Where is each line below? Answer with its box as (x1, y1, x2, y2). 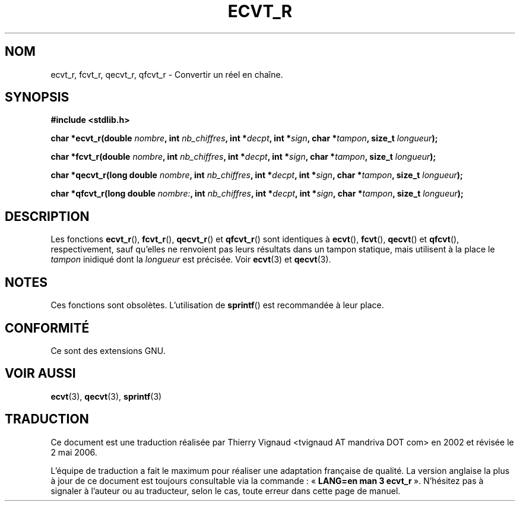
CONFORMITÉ (5, 320, 90, 336)
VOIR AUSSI (5, 366, 76, 381)
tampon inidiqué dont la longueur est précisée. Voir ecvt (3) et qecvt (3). (50, 254, 331, 265)
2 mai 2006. (50, 447, 97, 457)
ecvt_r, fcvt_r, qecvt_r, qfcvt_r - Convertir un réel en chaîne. (50, 69, 283, 80)
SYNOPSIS (5, 90, 69, 105)
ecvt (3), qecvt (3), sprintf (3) (50, 391, 162, 401)
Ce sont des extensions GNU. (50, 345, 166, 356)
